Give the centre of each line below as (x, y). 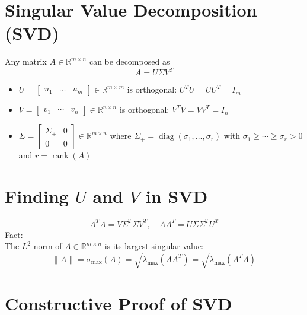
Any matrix (26, 61)
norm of (48, 246)
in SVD (177, 196)
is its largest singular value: (154, 246)
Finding (37, 196)
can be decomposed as (129, 61)
